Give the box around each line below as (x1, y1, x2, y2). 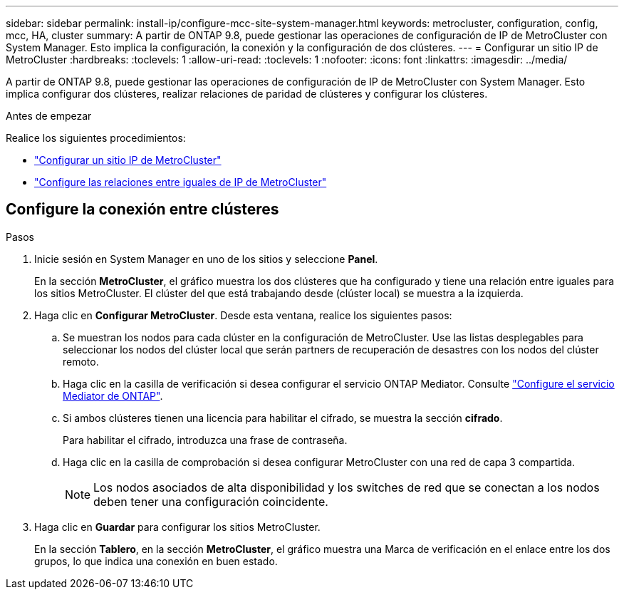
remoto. (63, 355, 99, 368)
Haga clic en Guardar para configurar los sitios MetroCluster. (34, 520, 321, 533)
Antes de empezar (6, 110, 92, 122)
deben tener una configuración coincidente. (93, 494, 328, 509)
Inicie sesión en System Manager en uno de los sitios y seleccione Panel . (34, 252, 378, 265)
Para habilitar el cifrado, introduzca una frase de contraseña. (63, 433, 348, 446)
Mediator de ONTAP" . (63, 389, 163, 402)
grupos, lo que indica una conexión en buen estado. (34, 554, 278, 567)
